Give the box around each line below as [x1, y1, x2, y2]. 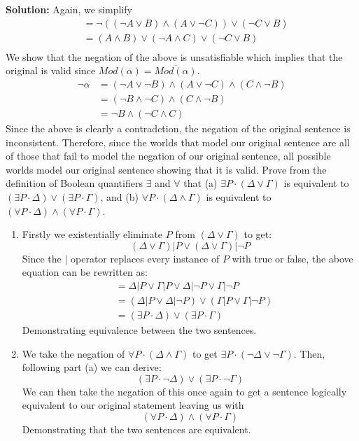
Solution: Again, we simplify [6, 2, 132, 16]
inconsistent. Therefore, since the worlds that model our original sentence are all [6, 134, 350, 149]
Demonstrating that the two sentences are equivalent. [22, 421, 251, 436]
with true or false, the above [232, 251, 353, 265]
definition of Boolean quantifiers [6, 176, 143, 190]
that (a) [183, 176, 218, 190]
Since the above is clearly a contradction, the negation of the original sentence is [6, 120, 351, 135]
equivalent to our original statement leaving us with [22, 398, 244, 412]
